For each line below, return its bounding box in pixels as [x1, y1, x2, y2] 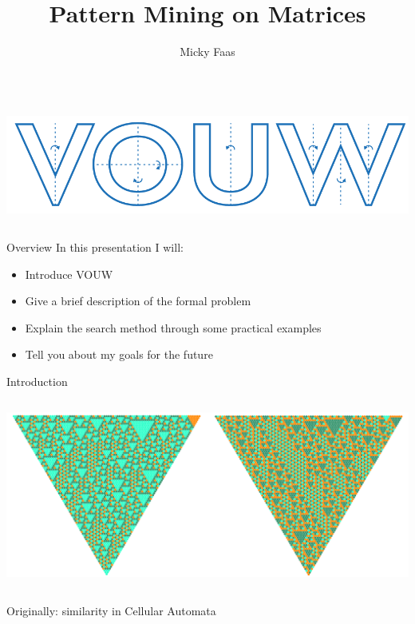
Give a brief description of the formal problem [25, 292, 251, 309]
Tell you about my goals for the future [25, 346, 213, 363]
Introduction [6, 372, 68, 389]
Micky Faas [180, 43, 235, 60]
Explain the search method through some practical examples [25, 319, 322, 336]
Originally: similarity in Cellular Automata [6, 602, 216, 618]
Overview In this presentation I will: [6, 238, 184, 255]
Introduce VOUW [25, 265, 113, 282]
